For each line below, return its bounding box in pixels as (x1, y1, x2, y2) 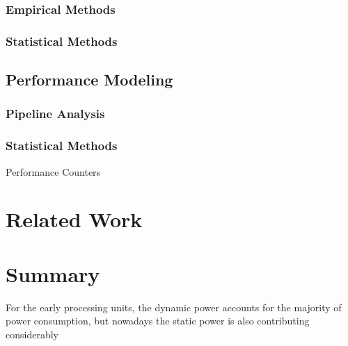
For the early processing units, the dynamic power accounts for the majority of (6, 299, 342, 314)
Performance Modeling (6, 69, 173, 90)
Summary (6, 259, 100, 288)
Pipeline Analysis (6, 105, 105, 122)
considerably (6, 327, 58, 341)
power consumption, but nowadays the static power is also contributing (6, 313, 310, 328)
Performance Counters (6, 164, 101, 179)
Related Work (6, 205, 143, 233)
